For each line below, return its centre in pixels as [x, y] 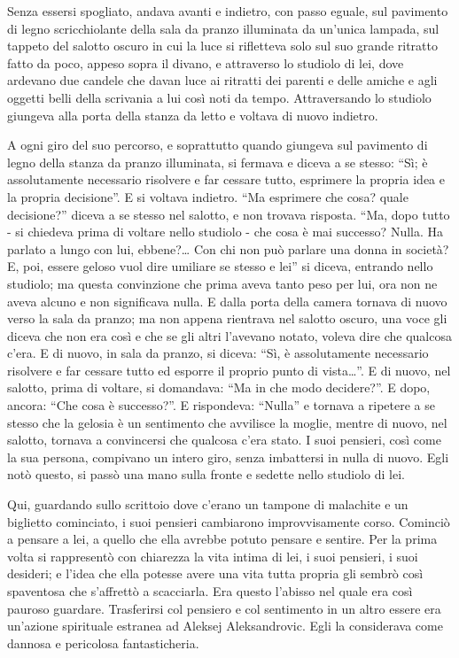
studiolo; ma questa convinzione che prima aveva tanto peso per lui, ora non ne [222, 283]
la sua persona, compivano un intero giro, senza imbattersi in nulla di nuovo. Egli [228, 457]
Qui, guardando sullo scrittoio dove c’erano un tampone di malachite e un [208, 504]
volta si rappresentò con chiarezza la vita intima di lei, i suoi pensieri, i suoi [213, 556]
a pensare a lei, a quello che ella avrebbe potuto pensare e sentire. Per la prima [222, 539]
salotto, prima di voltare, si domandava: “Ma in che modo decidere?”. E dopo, [219, 387]
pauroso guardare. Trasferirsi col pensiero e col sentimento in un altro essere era [224, 608]
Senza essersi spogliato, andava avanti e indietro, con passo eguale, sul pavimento [228, 11]
